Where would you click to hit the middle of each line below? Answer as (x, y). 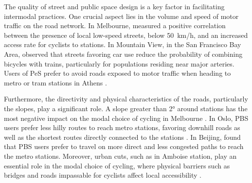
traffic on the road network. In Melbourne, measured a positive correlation (115, 25)
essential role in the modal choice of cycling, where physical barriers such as (117, 165)
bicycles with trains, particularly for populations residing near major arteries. (119, 63)
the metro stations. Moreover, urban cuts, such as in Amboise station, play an (120, 156)
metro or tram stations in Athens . (55, 82)
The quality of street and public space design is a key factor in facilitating (114, 6)
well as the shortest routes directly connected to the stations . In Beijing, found (122, 137)
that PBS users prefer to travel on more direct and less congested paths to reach (124, 146)
